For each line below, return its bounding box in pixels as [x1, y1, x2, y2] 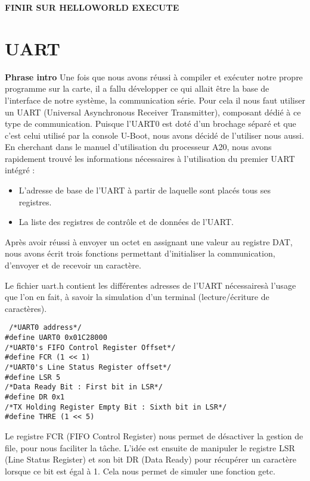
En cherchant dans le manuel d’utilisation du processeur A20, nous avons [5, 140, 272, 153]
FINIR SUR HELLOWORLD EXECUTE [5, 1, 179, 13]
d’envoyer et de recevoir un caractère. [5, 259, 141, 271]
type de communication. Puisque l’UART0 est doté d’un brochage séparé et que [5, 117, 296, 130]
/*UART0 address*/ [9, 323, 82, 332]
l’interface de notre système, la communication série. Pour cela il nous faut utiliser [5, 93, 305, 106]
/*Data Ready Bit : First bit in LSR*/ [5, 383, 163, 392]
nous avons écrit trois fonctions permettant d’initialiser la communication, [5, 247, 275, 260]
